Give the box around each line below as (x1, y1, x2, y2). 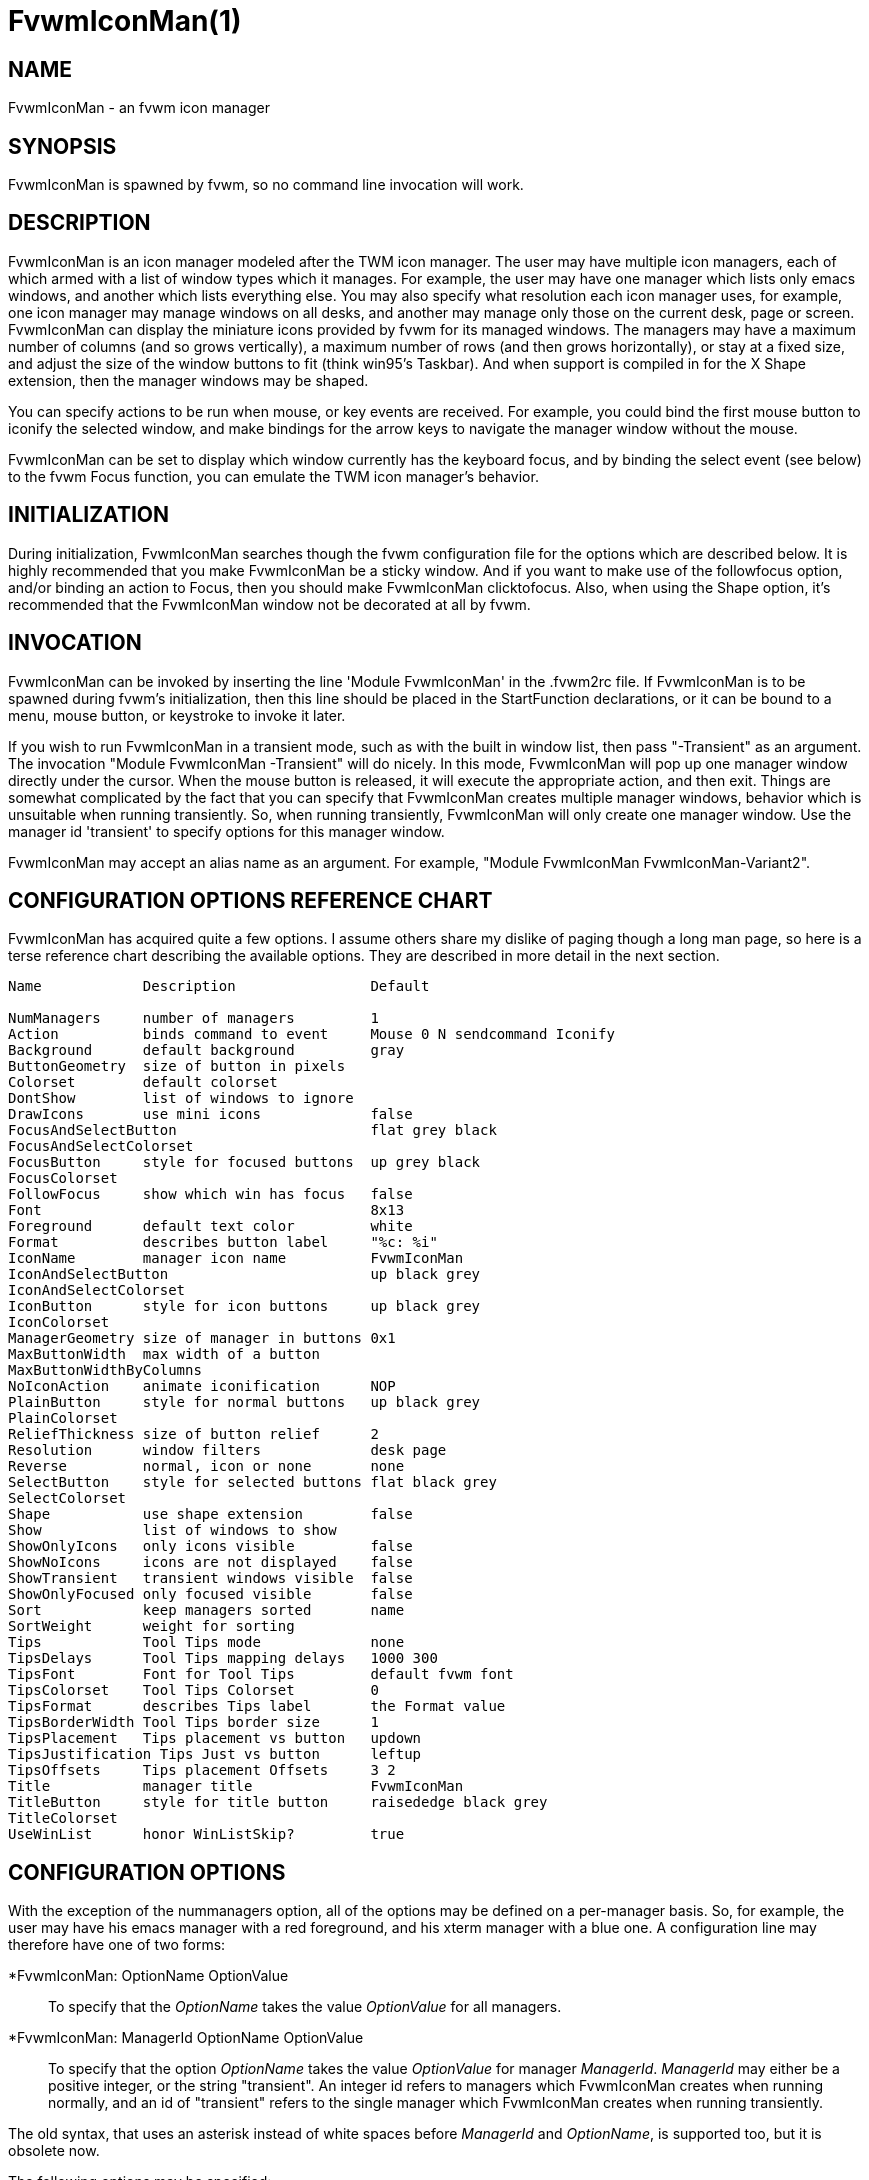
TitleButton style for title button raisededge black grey (8, 1794, 548, 1811)
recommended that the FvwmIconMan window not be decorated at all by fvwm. (8, 595, 531, 613)
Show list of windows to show (8, 1522, 337, 1539)
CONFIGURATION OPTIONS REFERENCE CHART (8, 887, 493, 913)
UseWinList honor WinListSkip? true (8, 1826, 405, 1843)
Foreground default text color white (8, 1218, 413, 1235)
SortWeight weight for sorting (8, 1618, 295, 1635)
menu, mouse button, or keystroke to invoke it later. (8, 706, 346, 724)
